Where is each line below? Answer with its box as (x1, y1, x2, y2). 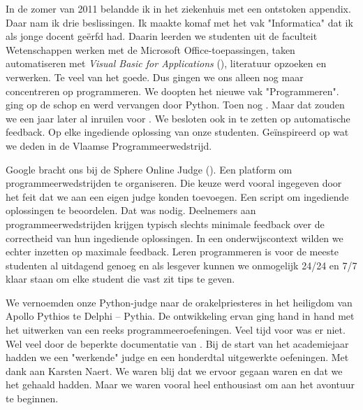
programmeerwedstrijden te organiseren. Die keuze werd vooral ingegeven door (6, 176, 342, 190)
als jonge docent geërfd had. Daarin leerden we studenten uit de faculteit (6, 29, 318, 43)
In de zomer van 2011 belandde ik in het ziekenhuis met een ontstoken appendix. (6, 1, 351, 15)
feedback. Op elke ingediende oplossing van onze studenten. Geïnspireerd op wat (6, 125, 349, 139)
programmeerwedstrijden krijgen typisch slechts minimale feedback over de (6, 216, 325, 231)
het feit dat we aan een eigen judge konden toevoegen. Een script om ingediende (6, 189, 349, 204)
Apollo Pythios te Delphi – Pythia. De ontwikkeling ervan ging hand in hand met (6, 309, 355, 323)
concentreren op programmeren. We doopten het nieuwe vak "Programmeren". (6, 83, 339, 98)
